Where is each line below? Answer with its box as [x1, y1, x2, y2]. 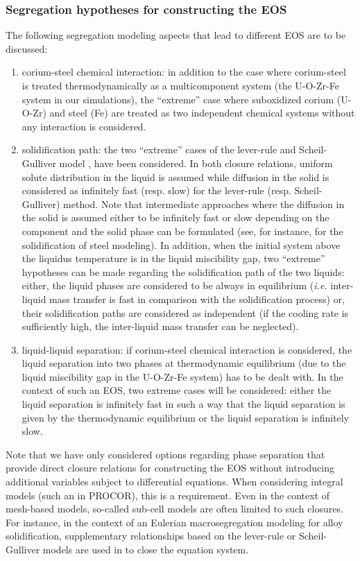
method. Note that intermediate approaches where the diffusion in [63, 196, 345, 211]
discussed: [6, 41, 48, 55]
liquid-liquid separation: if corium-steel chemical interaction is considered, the [22, 342, 352, 356]
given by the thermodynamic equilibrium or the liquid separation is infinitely [22, 410, 350, 424]
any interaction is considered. [22, 119, 146, 133]
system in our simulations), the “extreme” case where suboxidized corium [22, 92, 334, 106]
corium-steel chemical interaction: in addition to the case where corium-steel [22, 64, 346, 79]
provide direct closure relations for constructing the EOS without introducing [6, 460, 335, 475]
